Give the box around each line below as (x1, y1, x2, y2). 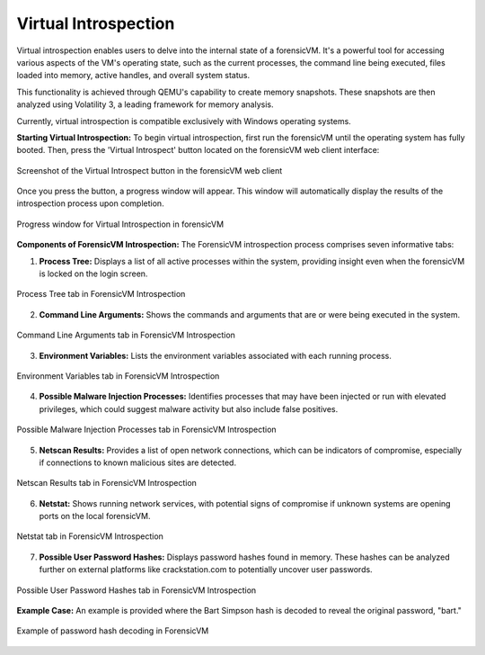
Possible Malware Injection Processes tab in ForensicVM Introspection (16, 424, 278, 435)
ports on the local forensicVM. (39, 511, 151, 522)
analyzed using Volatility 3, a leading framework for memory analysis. (16, 99, 274, 110)
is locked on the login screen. (39, 268, 148, 279)
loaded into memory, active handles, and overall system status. (16, 70, 251, 81)
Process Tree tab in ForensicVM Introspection (16, 289, 186, 300)
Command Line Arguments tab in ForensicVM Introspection (16, 329, 235, 341)
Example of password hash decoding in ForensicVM (16, 625, 209, 636)
